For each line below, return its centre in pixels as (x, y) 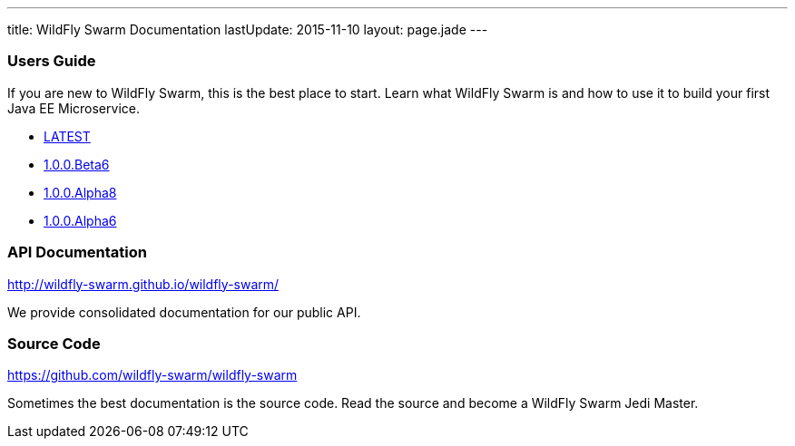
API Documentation (78, 252)
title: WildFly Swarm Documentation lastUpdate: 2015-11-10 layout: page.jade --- (248, 29)
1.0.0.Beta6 (77, 164)
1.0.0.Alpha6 (80, 220)
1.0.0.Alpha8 (80, 192)
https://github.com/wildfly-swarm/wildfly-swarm (152, 375)
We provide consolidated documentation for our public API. (184, 312)
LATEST (67, 136)
